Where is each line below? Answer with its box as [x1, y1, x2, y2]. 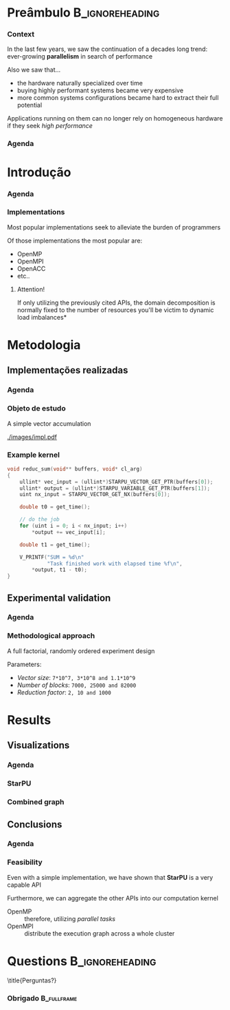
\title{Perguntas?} [7, 976, 57, 985]
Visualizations [7, 739, 70, 752]
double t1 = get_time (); [19, 541, 91, 548]
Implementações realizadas [7, 364, 128, 376]
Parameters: [7, 660, 42, 668]
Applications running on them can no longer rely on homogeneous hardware [7, 114, 223, 123]
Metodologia [7, 338, 81, 353]
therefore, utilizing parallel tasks [24, 914, 115, 923]
